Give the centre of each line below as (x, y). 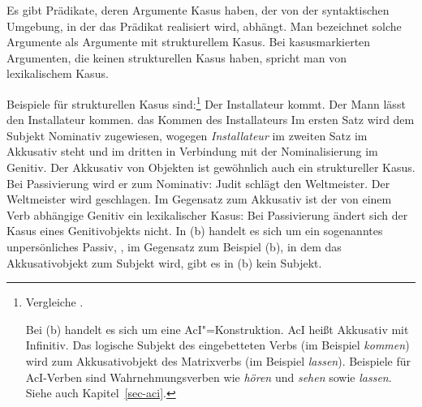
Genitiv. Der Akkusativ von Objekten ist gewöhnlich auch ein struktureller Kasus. (211, 167)
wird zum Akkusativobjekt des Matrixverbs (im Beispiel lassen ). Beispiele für (218, 360)
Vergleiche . (54, 302)
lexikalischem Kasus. (58, 73)
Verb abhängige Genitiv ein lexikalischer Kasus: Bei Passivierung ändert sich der (207, 214)
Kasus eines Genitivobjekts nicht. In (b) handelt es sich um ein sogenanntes (195, 231)
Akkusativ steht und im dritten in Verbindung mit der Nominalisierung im (192, 151)
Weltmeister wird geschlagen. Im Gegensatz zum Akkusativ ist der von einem (199, 199)
